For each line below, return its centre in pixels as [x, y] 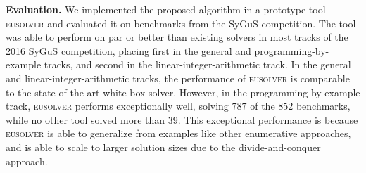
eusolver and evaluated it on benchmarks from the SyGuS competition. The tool [181, 23]
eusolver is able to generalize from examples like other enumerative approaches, [178, 133]
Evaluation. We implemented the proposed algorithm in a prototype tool [166, 9]
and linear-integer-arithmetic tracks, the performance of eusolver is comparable [178, 78]
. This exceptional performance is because [268, 119]
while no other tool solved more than [86, 119]
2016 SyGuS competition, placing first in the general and [128, 50]
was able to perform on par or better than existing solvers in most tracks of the [177, 37]
